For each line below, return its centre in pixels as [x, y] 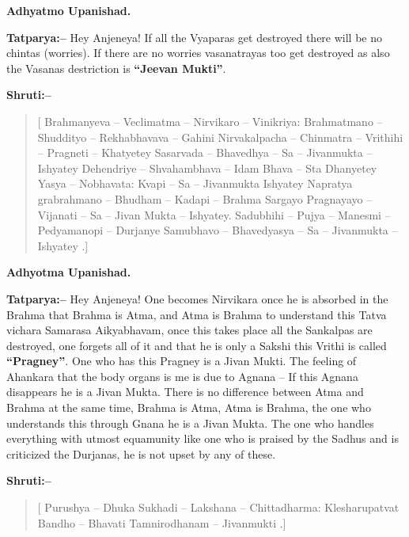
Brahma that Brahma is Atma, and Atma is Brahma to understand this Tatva [197, 314]
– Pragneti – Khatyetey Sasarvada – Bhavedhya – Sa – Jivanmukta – [205, 152]
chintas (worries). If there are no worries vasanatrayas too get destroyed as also [198, 53]
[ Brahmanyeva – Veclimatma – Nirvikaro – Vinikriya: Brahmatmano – [210, 121]
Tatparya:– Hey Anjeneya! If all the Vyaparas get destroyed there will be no [195, 37]
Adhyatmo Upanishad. [69, 10]
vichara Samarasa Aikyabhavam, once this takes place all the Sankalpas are [189, 330]
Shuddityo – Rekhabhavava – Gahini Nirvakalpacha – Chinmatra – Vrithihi [220, 137]
